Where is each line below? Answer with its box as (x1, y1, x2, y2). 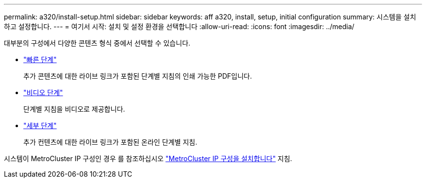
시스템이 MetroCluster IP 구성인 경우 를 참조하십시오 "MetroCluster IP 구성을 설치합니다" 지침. (4, 154, 292, 163)
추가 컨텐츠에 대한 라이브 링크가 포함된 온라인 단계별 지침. (23, 138, 197, 146)
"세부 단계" (23, 121, 57, 130)
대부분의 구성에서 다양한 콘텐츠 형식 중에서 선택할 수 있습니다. (4, 39, 191, 47)
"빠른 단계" (23, 55, 57, 64)
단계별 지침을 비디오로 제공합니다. (23, 105, 125, 113)
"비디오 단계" (23, 88, 63, 97)
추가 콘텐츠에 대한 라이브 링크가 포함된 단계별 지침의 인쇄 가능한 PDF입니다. (23, 72, 252, 80)
